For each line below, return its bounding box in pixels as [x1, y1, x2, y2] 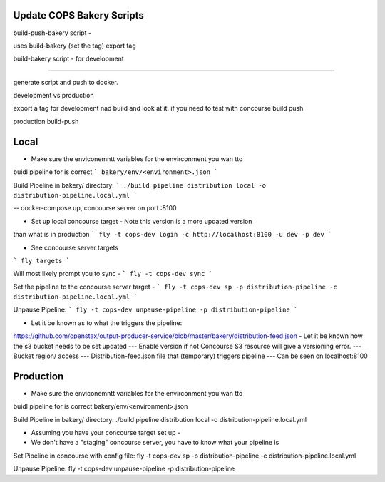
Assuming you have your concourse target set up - [31, 429, 181, 437]
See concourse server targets [31, 243, 119, 252]
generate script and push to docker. [13, 78, 118, 86]
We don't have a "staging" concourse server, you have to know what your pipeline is [31, 439, 279, 447]
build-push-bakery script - [13, 29, 92, 37]
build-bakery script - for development [13, 54, 124, 63]
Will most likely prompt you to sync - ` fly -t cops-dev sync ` [13, 270, 213, 278]
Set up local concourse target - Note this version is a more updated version [31, 217, 252, 225]
